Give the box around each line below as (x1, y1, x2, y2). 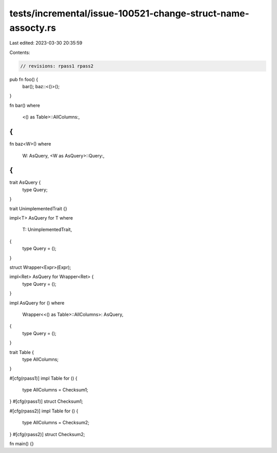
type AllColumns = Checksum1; (22, 387, 88, 393)
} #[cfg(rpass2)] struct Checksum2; (9, 431, 85, 437)
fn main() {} (9, 441, 34, 447)
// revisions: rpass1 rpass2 (20, 63, 94, 69)
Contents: (9, 49, 30, 55)
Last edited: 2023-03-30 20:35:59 (9, 40, 83, 46)
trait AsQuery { (9, 180, 41, 186)
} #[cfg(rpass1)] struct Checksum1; (9, 398, 83, 405)
